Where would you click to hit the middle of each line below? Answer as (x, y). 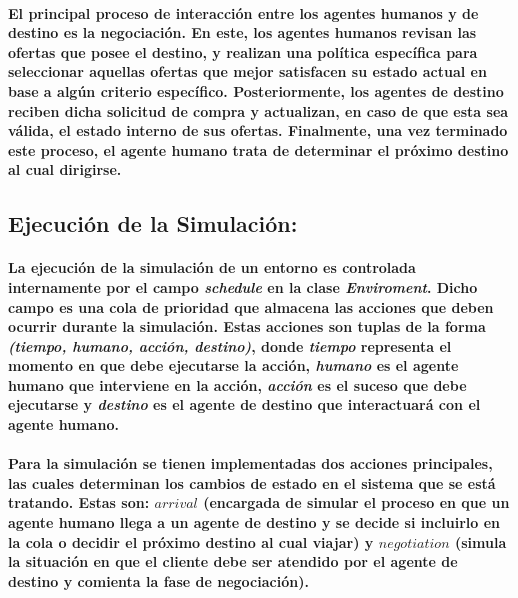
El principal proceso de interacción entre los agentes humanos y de (243, 12)
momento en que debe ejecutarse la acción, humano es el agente (233, 365)
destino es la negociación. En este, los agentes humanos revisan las (242, 32)
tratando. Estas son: (79, 502)
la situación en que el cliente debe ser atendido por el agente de (233, 561)
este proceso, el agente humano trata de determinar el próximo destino (258, 149)
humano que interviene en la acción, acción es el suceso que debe (237, 384)
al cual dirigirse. (65, 169)
